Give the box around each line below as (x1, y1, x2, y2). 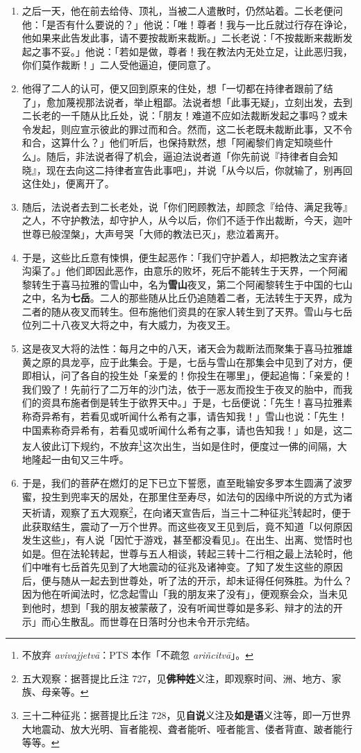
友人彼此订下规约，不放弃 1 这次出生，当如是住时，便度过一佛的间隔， (22, 437, 337, 453)
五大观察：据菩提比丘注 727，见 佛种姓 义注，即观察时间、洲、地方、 (22, 670, 332, 685)
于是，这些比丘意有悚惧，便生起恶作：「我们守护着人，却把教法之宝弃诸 (22, 250, 348, 264)
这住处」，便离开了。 (22, 176, 115, 191)
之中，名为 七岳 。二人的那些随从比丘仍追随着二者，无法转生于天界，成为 (22, 291, 353, 305)
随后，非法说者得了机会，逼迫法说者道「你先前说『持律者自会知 (46, 148, 338, 163)
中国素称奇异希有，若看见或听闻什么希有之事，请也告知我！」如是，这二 (22, 422, 353, 437)
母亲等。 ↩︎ (41, 684, 89, 699)
